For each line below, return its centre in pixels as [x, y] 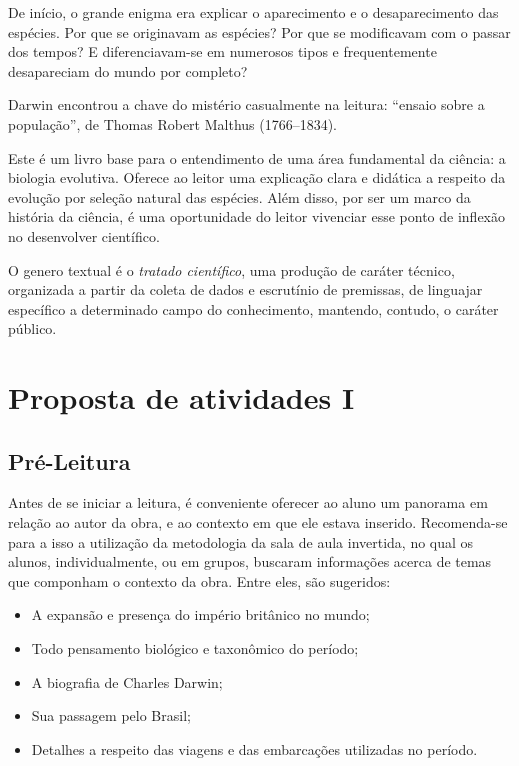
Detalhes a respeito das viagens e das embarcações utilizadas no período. [254, 748]
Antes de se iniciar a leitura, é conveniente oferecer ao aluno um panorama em [248, 502]
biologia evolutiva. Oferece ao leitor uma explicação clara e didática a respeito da [257, 177]
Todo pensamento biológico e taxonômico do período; [195, 648]
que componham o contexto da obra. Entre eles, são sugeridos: [199, 580]
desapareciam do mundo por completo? [128, 70]
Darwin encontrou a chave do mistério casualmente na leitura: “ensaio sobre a [246, 104]
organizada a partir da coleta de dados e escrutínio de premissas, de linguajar [245, 289]
